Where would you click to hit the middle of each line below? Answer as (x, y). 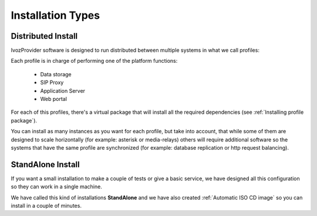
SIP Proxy (52, 83)
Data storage (56, 74)
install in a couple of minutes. (46, 206)
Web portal (54, 99)
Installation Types (55, 15)
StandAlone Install (45, 164)
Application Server (63, 90)
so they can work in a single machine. (56, 187)
